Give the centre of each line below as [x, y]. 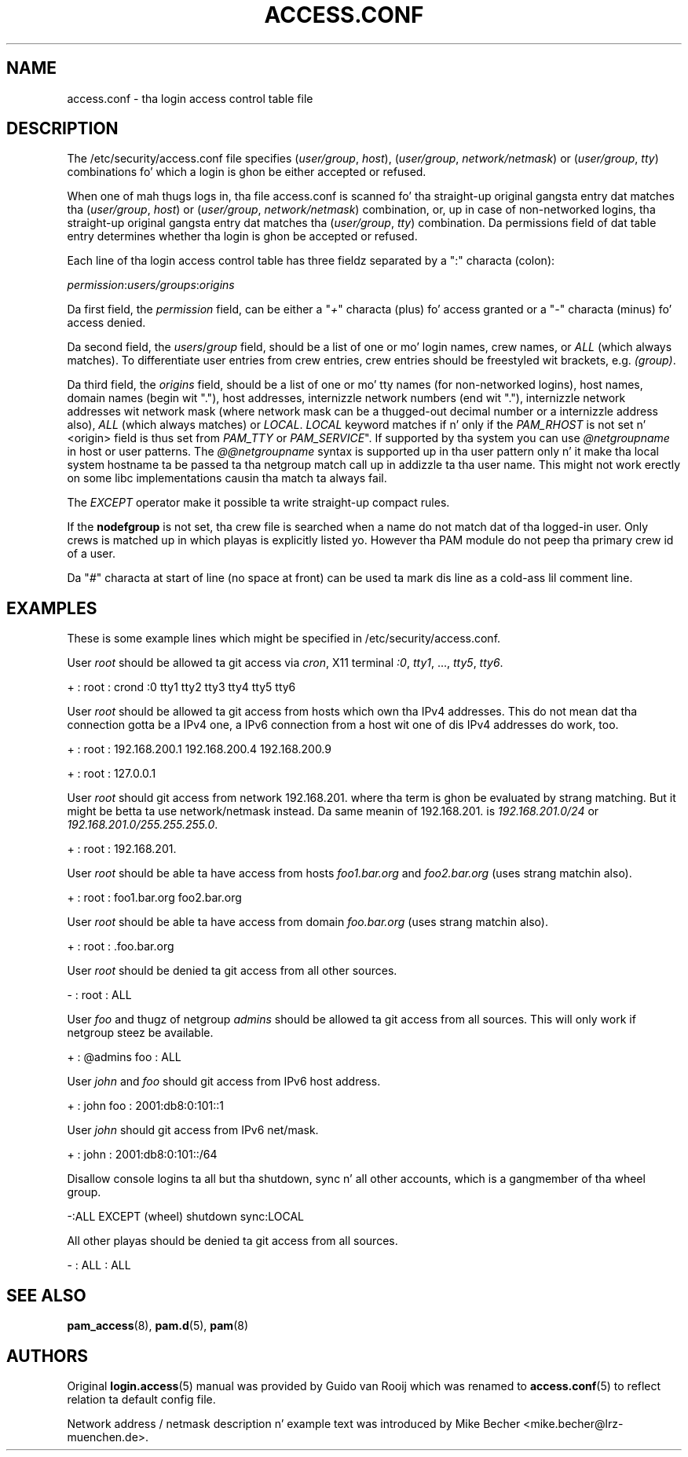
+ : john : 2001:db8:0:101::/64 [142, 1155]
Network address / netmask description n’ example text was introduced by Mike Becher [294, 1423]
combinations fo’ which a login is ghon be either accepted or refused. [247, 172]
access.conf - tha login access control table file [190, 98]
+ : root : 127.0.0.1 [112, 774]
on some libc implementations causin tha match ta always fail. [227, 478]
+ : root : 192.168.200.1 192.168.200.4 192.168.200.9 [199, 749]
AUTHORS [48, 1356]
